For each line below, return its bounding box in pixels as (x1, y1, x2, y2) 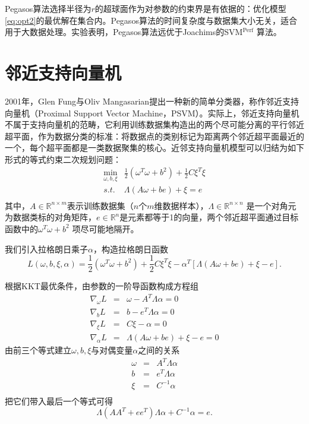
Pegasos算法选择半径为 (5, 2, 92, 14)
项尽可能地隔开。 (72, 222, 139, 235)
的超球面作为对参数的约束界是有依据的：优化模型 (94, 2, 286, 14)
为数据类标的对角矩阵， (5, 211, 96, 223)
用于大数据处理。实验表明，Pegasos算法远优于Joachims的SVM (5, 26, 243, 38)
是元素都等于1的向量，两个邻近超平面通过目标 (119, 211, 299, 223)
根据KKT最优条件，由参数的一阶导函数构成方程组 (5, 280, 198, 292)
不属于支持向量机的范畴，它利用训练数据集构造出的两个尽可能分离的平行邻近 (5, 118, 304, 131)
